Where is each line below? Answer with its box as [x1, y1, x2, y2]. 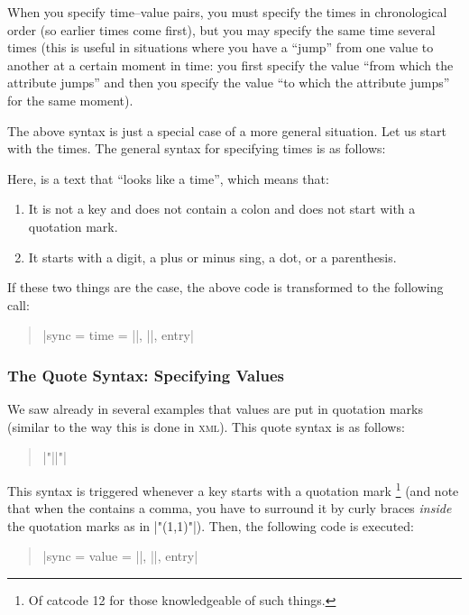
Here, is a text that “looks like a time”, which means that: [7, 169, 329, 188]
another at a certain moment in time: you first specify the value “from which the [7, 55, 454, 74]
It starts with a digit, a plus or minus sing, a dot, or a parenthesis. [28, 247, 397, 266]
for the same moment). [7, 90, 133, 109]
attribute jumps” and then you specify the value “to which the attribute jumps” [7, 73, 450, 92]
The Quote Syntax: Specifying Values [7, 363, 284, 386]
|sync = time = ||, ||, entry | [42, 326, 194, 344]
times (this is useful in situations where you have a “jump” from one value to [7, 38, 434, 57]
